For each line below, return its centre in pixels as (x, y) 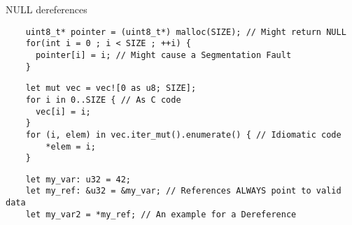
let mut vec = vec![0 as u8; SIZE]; (111, 88)
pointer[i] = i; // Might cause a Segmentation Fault (163, 55)
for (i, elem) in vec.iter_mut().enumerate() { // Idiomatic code (183, 135)
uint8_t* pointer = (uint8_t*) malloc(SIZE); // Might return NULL (186, 32)
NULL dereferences (47, 9)
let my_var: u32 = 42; (78, 179)
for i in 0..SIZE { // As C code (103, 100)
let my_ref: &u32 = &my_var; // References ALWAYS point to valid (183, 191)
